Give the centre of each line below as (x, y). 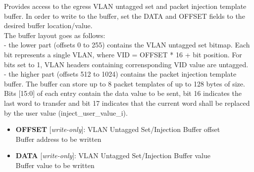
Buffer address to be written (58, 139)
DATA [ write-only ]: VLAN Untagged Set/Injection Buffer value (113, 155)
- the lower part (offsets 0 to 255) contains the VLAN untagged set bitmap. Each (127, 45)
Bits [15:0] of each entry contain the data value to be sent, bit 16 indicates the (123, 93)
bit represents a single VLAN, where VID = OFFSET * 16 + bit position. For (123, 54)
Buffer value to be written (55, 165)
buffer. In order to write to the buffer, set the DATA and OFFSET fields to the (125, 16)
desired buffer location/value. (48, 25)
